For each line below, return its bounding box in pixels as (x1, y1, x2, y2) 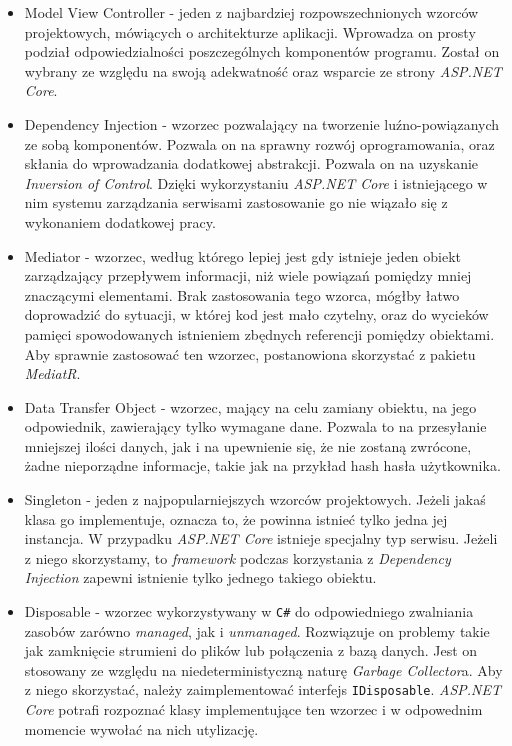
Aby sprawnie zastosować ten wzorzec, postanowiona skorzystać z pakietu (24, 343, 476, 364)
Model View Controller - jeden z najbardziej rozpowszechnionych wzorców (24, 2, 479, 22)
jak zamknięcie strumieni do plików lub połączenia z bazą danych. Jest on (24, 640, 478, 661)
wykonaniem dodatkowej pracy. (24, 211, 216, 232)
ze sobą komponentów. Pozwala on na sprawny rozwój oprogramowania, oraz (24, 133, 495, 154)
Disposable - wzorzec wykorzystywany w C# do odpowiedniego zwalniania (24, 601, 474, 622)
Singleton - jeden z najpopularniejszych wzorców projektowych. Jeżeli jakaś (24, 489, 486, 510)
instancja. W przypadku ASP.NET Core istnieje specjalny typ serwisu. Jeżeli (24, 528, 498, 549)
